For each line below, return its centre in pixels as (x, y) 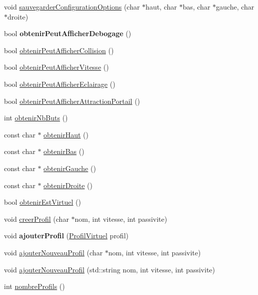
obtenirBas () (64, 151)
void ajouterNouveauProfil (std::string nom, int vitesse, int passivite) (109, 269)
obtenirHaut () (66, 134)
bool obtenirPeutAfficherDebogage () (68, 33)
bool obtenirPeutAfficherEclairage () (60, 84)
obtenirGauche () (70, 168)
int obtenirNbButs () (36, 118)
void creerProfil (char (36, 218)
